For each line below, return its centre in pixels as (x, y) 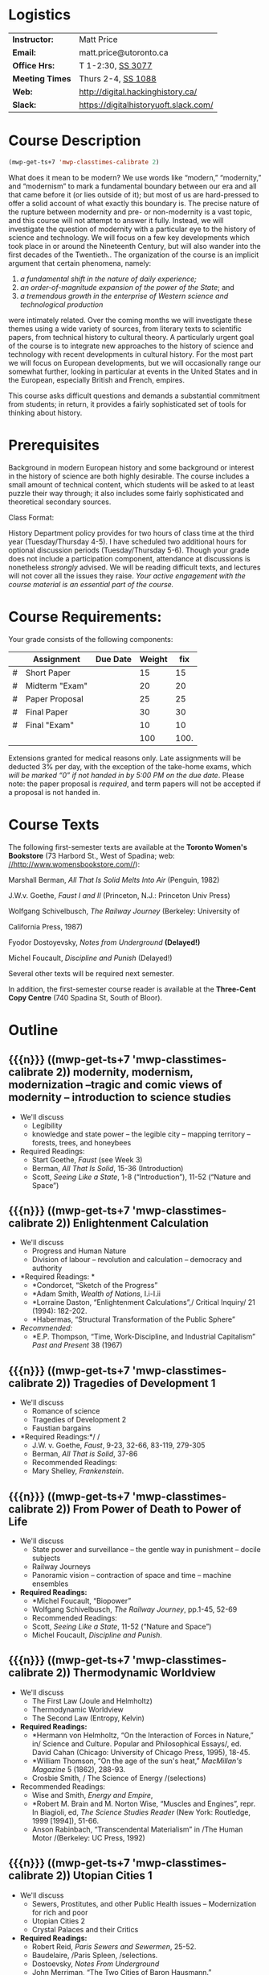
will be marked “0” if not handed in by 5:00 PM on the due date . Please (126, 775)
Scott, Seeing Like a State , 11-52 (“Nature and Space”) (122, 1626)
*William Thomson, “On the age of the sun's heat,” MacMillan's (137, 1761)
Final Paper (47, 712)
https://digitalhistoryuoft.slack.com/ (146, 105)
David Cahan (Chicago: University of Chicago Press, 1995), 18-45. (141, 1752)
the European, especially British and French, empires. (97, 379)
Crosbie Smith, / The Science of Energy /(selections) (119, 1778)
